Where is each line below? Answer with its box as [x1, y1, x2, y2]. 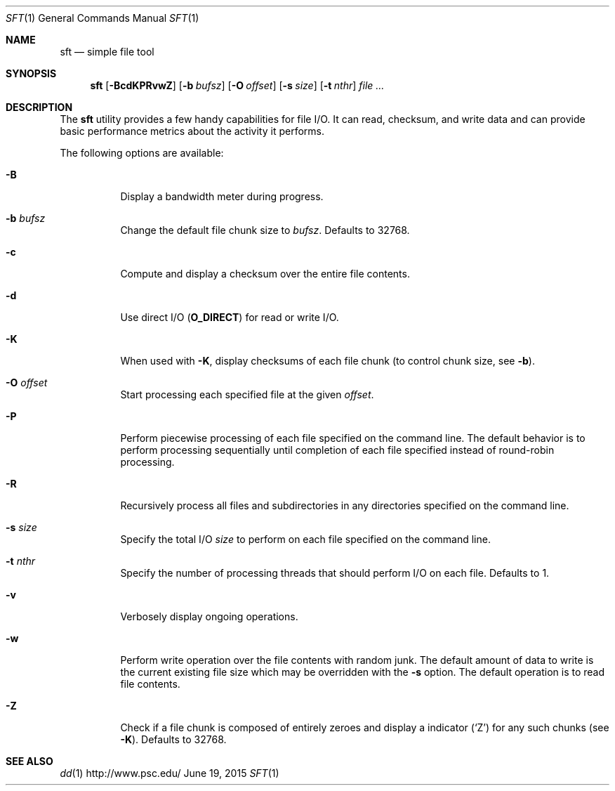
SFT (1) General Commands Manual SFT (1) [6, 12, 199, 24]
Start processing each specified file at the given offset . [120, 388, 374, 400]
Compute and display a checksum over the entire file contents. [120, 268, 410, 280]
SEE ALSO [6, 755, 53, 767]
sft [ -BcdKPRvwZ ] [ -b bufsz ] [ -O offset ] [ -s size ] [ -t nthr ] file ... [90, 79, 385, 91]
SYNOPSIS [6, 67, 57, 79]
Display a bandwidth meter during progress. [120, 190, 324, 202]
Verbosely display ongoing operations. [120, 610, 298, 622]
